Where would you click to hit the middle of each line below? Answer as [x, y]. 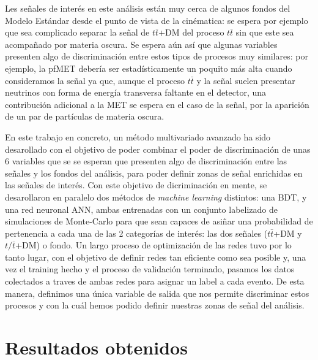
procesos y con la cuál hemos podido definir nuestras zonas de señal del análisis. [155, 305]
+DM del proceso [191, 32]
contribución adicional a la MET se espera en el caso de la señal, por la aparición [157, 104]
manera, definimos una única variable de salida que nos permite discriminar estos [157, 293]
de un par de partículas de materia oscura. [85, 116]
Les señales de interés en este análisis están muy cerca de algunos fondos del [148, 8]
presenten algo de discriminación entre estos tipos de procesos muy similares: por [157, 56]
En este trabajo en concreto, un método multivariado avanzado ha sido [138, 136]
